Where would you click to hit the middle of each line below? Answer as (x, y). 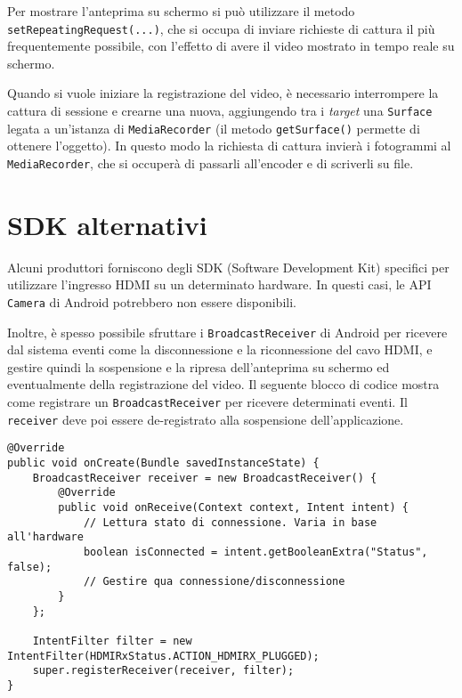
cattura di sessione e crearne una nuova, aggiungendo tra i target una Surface (220, 111)
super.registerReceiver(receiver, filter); (163, 671)
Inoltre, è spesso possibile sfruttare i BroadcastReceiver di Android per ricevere (227, 332)
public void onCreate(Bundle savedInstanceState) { (163, 463)
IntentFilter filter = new (112, 641)
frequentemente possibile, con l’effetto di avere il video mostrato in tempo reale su (231, 46)
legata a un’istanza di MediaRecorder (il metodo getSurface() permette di (214, 128)
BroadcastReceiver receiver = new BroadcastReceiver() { (205, 478)
